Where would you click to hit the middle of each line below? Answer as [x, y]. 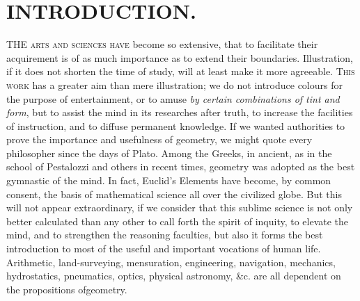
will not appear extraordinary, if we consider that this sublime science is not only [180, 208]
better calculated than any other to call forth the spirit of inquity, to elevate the [178, 221]
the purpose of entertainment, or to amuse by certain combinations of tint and [173, 98]
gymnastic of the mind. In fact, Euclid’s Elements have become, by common [169, 180]
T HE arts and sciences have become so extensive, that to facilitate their [162, 44]
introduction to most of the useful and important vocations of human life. [164, 249]
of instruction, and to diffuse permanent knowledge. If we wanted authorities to [176, 125]
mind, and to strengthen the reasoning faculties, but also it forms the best [165, 235]
